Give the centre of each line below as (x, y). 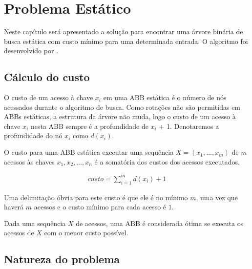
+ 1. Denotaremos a (189, 126)
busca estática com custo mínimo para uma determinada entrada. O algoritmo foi (126, 41)
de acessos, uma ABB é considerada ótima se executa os (160, 223)
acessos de (19, 233)
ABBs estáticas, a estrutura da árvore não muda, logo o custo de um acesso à (120, 116)
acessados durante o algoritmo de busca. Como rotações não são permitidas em (122, 107)
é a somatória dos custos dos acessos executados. (167, 161)
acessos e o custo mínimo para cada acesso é (100, 207)
